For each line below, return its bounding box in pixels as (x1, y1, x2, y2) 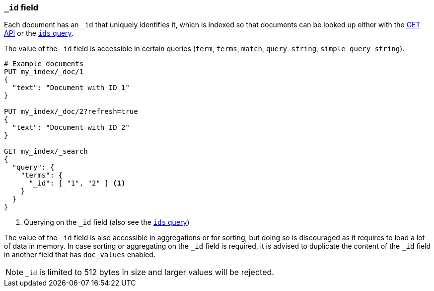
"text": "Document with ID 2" (12, 123, 130, 132)
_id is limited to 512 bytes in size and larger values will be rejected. (25, 267, 274, 278)
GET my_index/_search (4, 147, 88, 156)
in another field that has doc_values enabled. (4, 250, 155, 259)
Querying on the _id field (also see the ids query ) (24, 218, 190, 227)
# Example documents (4, 60, 84, 68)
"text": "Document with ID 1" (12, 84, 130, 92)
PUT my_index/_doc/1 (4, 68, 84, 76)
